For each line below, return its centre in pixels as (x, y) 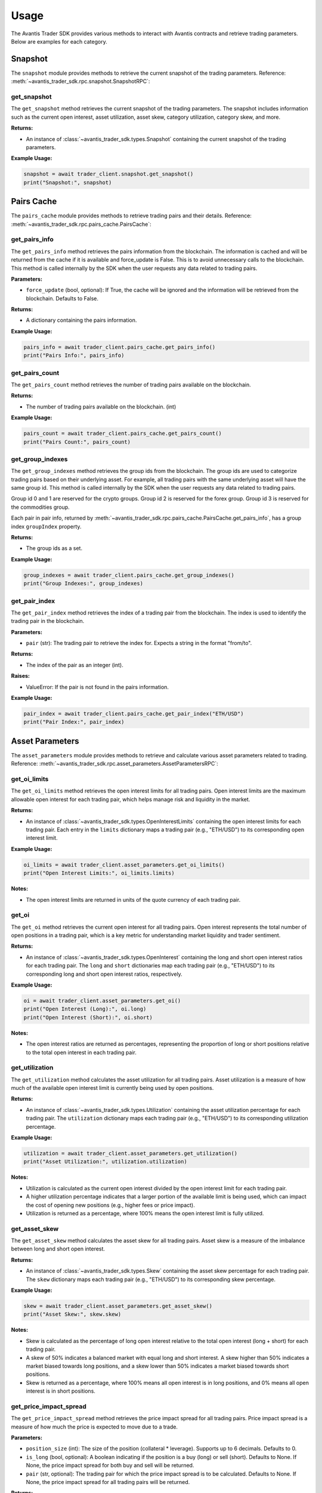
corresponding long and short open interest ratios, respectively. (104, 974)
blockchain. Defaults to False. (62, 298)
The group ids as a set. (54, 548)
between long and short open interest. (58, 1249)
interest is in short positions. (61, 1391)
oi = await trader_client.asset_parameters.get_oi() (102, 1001)
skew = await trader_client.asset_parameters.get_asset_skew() (118, 1306)
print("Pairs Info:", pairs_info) (74, 356)
